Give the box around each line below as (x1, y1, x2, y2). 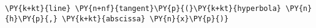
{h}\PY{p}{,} (5, 14, 58, 23)
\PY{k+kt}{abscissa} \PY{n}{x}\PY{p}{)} (62, 14, 229, 23)
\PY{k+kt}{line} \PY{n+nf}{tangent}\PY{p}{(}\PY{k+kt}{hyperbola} (5, 4, 282, 13)
